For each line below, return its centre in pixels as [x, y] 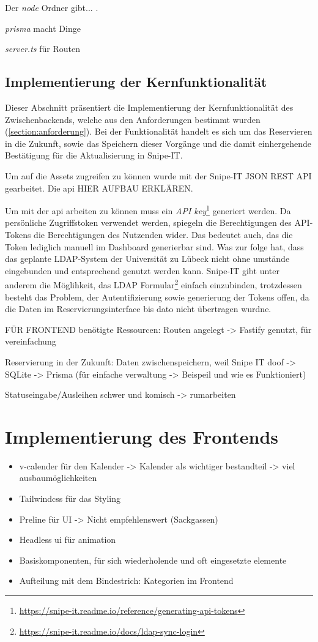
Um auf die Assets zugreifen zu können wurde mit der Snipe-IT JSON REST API [158, 175]
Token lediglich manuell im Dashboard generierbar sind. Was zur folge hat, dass [154, 246]
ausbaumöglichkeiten [58, 478]
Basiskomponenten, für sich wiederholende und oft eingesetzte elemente [153, 560]
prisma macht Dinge [43, 28]
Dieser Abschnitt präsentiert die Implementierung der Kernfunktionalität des [149, 107]
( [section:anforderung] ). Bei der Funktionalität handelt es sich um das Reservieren [159, 131]
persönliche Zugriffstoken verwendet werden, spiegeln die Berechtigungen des [148, 222]
